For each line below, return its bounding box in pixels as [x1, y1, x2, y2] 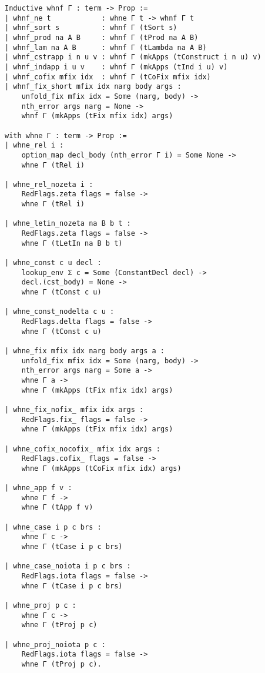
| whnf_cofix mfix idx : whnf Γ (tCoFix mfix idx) [5, 72, 211, 81]
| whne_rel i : [5, 141, 64, 150]
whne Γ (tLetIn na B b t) [21, 239, 123, 247]
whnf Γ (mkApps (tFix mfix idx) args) [21, 112, 173, 120]
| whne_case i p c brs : [5, 523, 102, 531]
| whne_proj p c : [5, 601, 76, 610]
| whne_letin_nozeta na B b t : [5, 219, 131, 228]
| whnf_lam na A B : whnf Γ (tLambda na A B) [5, 43, 207, 52]
